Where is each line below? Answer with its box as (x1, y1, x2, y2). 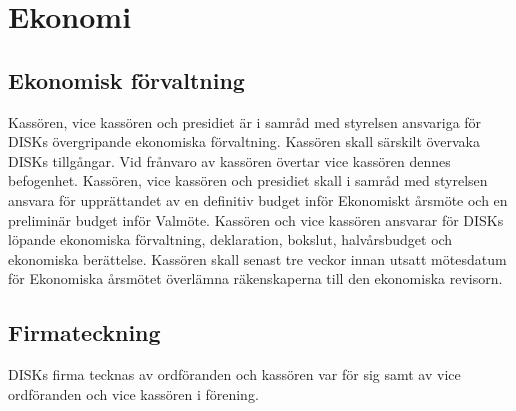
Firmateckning (8, 317, 161, 348)
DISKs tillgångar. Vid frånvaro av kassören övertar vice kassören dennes (8, 150, 451, 171)
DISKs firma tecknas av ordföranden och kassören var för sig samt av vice (8, 364, 461, 385)
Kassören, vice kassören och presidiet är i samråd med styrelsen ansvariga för (8, 111, 482, 132)
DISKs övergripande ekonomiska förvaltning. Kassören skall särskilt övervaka (8, 131, 480, 152)
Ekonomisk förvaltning (8, 64, 245, 95)
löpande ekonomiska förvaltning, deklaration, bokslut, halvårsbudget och (8, 229, 453, 250)
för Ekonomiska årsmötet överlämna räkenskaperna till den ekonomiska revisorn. (8, 268, 503, 289)
